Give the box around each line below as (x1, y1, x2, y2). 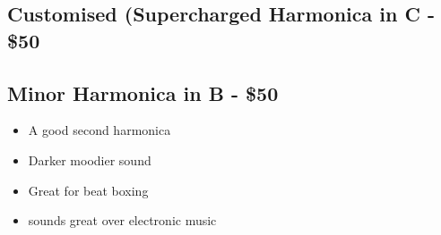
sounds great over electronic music (28, 211, 217, 230)
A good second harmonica (28, 121, 171, 139)
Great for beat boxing (28, 180, 149, 199)
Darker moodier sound (28, 150, 151, 169)
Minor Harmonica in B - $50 (7, 79, 279, 106)
